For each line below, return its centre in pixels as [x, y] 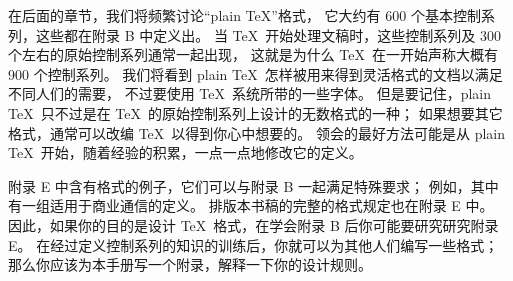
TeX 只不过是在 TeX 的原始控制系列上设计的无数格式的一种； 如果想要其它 [255, 112]
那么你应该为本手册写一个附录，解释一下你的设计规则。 [190, 264]
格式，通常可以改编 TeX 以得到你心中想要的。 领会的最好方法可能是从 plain [256, 132]
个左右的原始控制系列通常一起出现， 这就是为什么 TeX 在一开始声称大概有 [253, 54]
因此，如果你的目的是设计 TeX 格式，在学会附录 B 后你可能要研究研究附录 [253, 224]
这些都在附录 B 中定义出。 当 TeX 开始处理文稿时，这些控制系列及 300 [268, 34]
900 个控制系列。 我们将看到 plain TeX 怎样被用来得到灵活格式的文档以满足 [255, 73]
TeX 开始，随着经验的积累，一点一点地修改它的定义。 [185, 152]
